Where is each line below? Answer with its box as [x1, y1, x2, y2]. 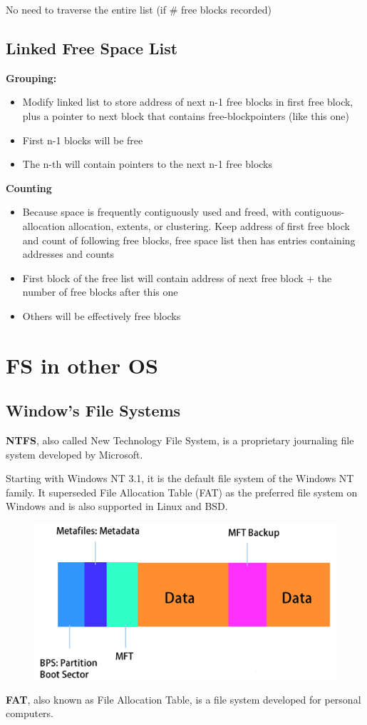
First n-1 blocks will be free [22, 132, 143, 147]
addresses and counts [22, 246, 115, 261]
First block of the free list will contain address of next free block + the [22, 270, 332, 285]
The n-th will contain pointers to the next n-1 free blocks [22, 156, 273, 171]
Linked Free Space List [6, 36, 178, 59]
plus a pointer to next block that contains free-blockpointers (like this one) [22, 108, 349, 123]
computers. [6, 706, 54, 721]
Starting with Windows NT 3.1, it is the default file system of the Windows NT [6, 471, 354, 486]
